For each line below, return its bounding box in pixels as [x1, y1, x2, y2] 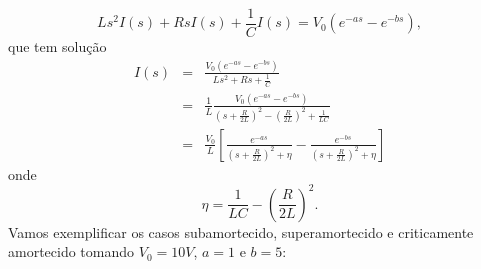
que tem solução [8, 36, 107, 57]
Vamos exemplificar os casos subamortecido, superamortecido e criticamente [8, 221, 474, 242]
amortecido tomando [8, 241, 135, 262]
